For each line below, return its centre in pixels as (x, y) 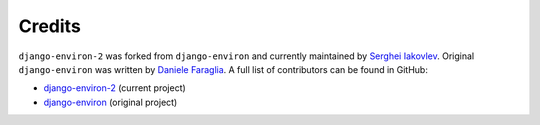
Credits (50, 26)
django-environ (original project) (110, 102)
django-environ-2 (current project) (115, 88)
